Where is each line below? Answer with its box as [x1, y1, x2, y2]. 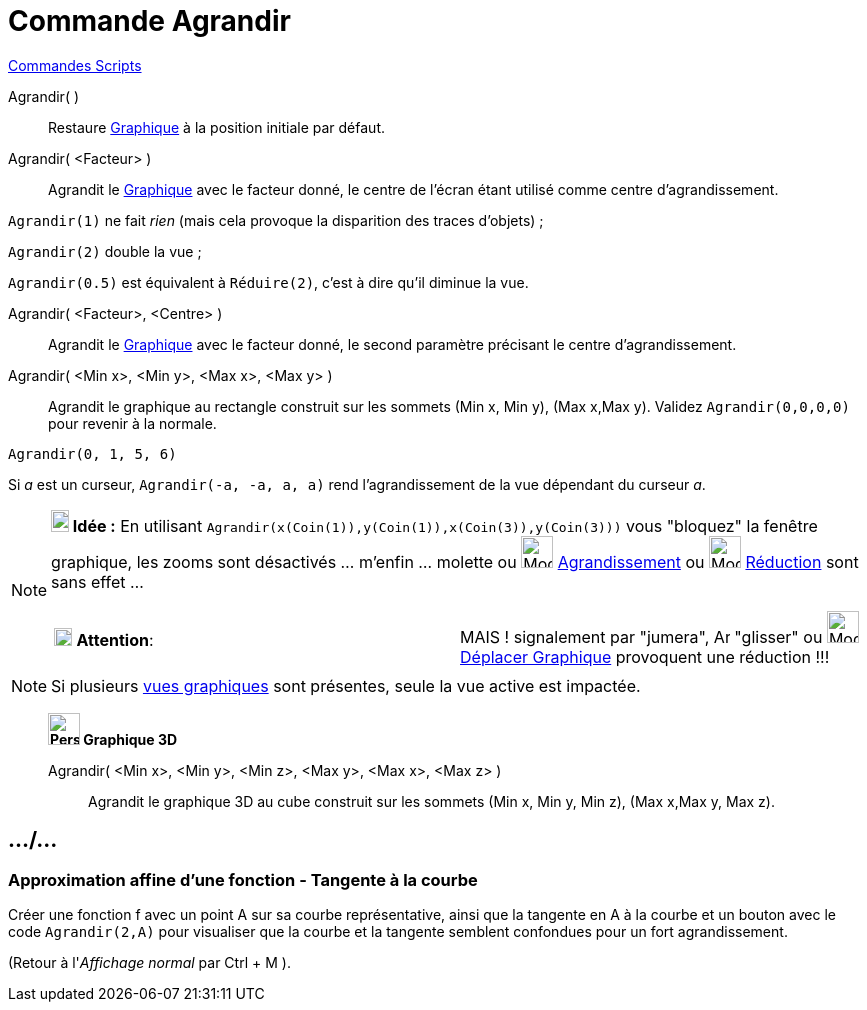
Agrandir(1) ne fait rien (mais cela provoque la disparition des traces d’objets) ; [8, 211, 544, 229]
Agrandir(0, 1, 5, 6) [8, 445, 177, 462]
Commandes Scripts [8, 56, 142, 74]
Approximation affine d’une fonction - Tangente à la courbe [8, 869, 478, 890]
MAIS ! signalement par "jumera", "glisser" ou [460, 626, 823, 647]
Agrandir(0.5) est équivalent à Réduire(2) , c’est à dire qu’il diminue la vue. [8, 273, 529, 291]
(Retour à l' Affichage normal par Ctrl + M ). [8, 953, 291, 971]
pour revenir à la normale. [48, 414, 217, 432]
